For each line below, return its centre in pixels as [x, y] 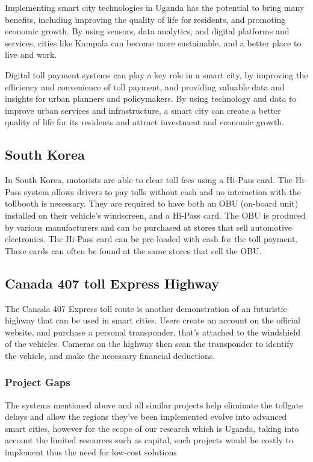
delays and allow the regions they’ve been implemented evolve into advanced [146, 417]
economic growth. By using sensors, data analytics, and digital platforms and [147, 31]
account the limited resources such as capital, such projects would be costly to [149, 440]
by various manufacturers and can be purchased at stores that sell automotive [149, 227]
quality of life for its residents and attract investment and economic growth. [145, 122]
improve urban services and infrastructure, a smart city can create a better [143, 110]
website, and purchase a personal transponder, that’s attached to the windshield [153, 332]
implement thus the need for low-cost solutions [91, 452]
